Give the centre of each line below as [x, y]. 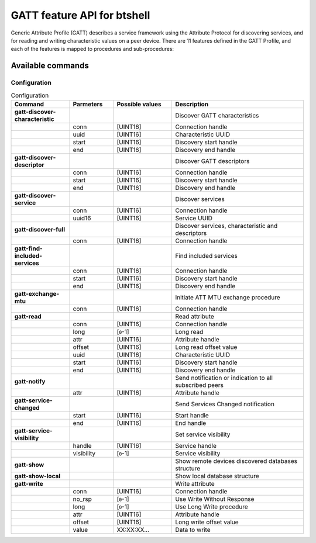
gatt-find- [29, 248]
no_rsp [82, 499]
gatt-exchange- [37, 293]
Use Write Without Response [215, 499]
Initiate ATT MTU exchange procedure [228, 297]
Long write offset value [207, 522]
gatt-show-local [37, 476]
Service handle [196, 445]
